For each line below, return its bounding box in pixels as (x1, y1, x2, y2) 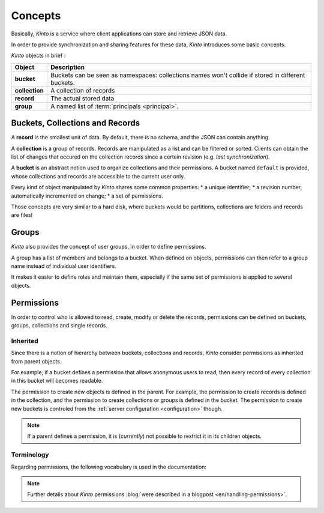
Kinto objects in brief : (11, 52, 66, 59)
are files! (11, 211, 33, 219)
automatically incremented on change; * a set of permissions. (11, 192, 163, 199)
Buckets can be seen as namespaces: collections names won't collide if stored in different (50, 71, 305, 79)
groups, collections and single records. (11, 322, 107, 329)
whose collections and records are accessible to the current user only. (11, 172, 185, 180)
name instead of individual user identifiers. (11, 263, 116, 270)
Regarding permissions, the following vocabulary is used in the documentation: (11, 463, 207, 470)
